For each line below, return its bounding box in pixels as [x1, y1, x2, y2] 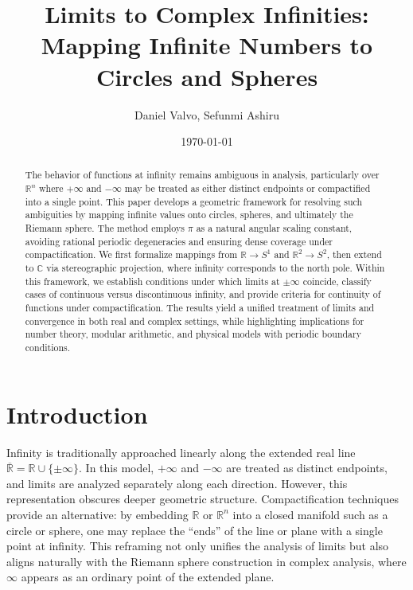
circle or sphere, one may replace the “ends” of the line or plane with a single [6, 522, 383, 538]
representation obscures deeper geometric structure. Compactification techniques [6, 490, 399, 507]
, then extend [326, 248, 382, 261]
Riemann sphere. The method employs [25, 221, 185, 235]
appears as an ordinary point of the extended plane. [21, 569, 275, 585]
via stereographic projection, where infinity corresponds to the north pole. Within [46, 261, 385, 275]
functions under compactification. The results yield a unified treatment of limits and [25, 301, 375, 315]
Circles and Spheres [95, 60, 318, 92]
